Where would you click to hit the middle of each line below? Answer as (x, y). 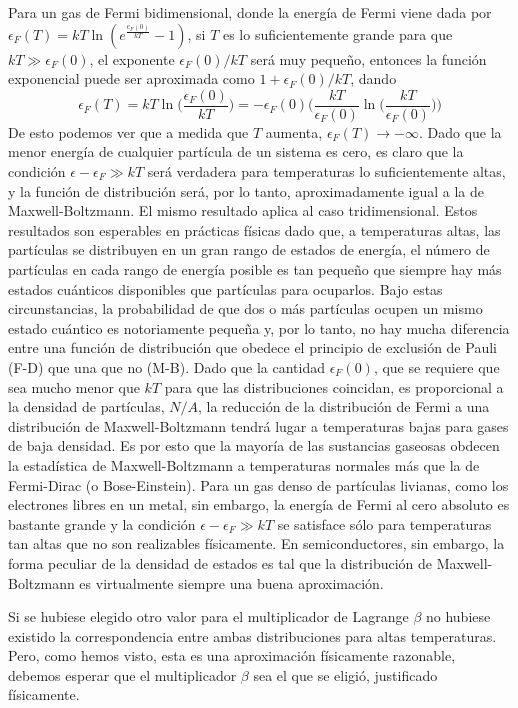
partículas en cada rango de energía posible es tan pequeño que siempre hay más (255, 269)
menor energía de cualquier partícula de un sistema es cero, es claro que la (236, 151)
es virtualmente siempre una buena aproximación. (231, 582)
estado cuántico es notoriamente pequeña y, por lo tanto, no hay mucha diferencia (259, 327)
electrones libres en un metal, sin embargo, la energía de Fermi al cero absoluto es (259, 504)
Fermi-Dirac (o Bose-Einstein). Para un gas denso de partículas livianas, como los (258, 484)
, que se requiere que (436, 366)
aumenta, (294, 131)
